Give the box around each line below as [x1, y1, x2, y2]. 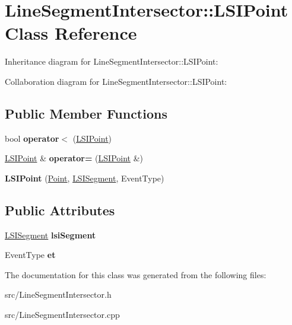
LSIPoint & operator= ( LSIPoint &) [5, 152, 144, 164]
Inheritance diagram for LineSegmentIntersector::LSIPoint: [5, 55, 218, 68]
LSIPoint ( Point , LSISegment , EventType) [5, 171, 164, 184]
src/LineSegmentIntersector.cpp [5, 308, 120, 321]
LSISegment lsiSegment [5, 228, 96, 241]
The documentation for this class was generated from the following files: [5, 268, 266, 281]
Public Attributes [5, 200, 115, 219]
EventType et [5, 248, 56, 261]
